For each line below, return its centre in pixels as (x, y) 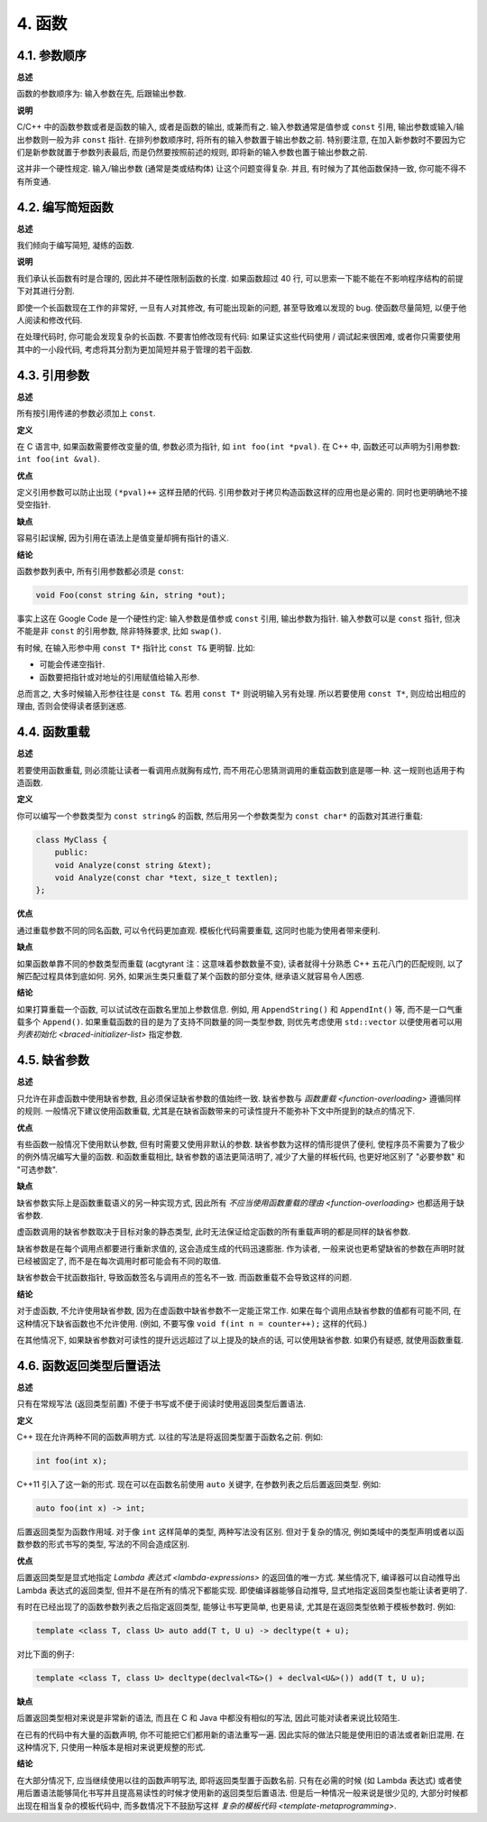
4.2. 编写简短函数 (65, 207)
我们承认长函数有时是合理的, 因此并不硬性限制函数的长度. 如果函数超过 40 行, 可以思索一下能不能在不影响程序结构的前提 (240, 278)
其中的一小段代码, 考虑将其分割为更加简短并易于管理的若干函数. (135, 349)
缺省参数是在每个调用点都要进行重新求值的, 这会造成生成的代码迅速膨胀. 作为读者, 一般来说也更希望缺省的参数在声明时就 (240, 1248)
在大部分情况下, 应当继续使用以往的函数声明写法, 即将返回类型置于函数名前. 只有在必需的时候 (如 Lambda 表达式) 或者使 (239, 1780)
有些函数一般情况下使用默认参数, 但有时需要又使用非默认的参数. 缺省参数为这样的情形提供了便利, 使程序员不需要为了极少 (240, 1144)
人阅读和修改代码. (50, 320)
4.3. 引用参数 (53, 375)
